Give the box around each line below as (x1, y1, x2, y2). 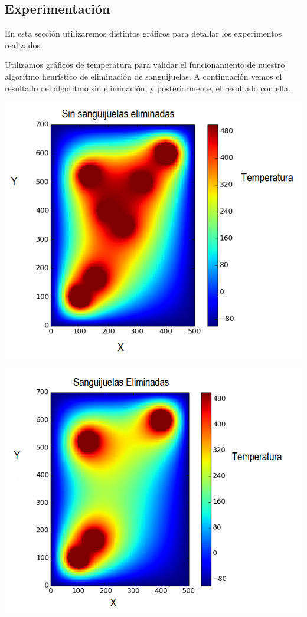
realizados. (5, 38, 43, 51)
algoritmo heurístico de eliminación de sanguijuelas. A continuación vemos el (5, 70, 282, 82)
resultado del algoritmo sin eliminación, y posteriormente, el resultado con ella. (5, 81, 290, 94)
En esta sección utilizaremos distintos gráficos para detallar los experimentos (5, 27, 282, 40)
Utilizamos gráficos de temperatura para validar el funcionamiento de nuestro (5, 58, 285, 71)
